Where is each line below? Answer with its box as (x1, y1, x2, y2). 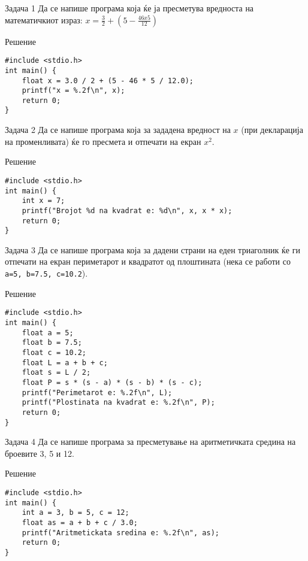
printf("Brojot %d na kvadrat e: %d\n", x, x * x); (22, 206, 232, 215)
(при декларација (241, 123, 303, 136)
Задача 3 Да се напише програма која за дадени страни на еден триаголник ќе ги (5, 243, 300, 256)
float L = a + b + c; (22, 358, 108, 367)
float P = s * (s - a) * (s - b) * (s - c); (22, 378, 203, 387)
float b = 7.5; (22, 338, 82, 347)
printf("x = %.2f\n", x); (22, 86, 125, 95)
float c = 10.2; (22, 348, 87, 357)
